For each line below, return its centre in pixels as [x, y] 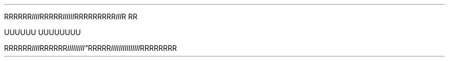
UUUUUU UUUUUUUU [43, 32]
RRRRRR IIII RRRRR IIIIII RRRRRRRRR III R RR [71, 17]
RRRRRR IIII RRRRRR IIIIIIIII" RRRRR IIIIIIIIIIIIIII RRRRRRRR [91, 48]
